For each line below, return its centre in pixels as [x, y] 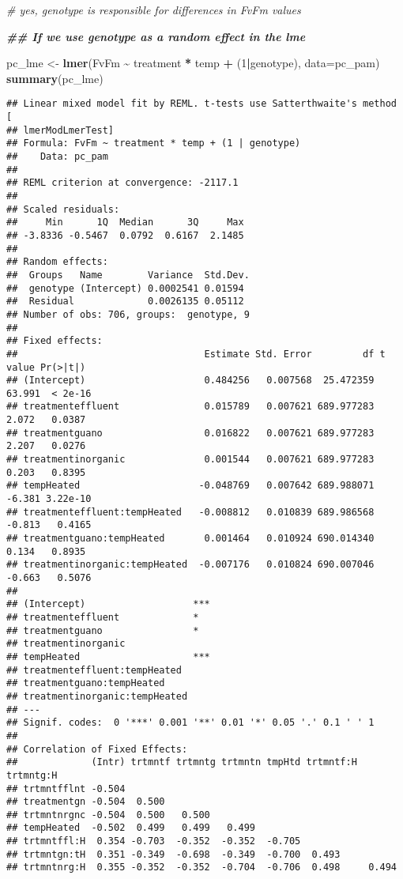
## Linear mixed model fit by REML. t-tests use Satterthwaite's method [201, 104]
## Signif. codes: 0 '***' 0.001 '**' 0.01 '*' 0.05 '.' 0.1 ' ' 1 [190, 723]
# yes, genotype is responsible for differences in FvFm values [154, 9]
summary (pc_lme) [55, 78]
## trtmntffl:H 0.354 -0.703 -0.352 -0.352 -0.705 [154, 841]
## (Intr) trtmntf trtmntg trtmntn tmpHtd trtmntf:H [182, 762]
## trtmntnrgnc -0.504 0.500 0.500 [108, 815]
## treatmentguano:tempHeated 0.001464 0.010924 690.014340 [190, 539]
